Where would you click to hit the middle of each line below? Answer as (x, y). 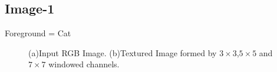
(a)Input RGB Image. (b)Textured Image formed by (123, 52)
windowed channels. (84, 64)
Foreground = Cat (38, 33)
